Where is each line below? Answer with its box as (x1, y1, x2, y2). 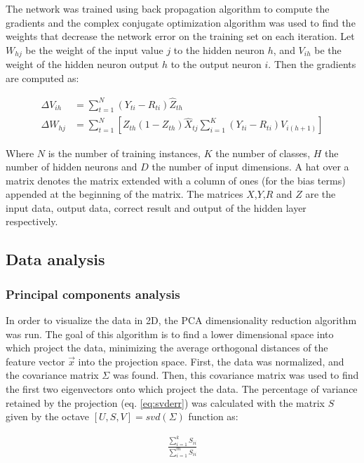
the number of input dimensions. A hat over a (151, 159, 349, 174)
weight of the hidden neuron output (6, 57, 159, 72)
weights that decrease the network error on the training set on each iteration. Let (6, 29, 355, 43)
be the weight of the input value (25, 42, 163, 57)
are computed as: (6, 70, 79, 85)
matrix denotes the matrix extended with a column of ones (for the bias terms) (6, 173, 346, 187)
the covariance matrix (6, 368, 99, 382)
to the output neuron (170, 57, 262, 72)
